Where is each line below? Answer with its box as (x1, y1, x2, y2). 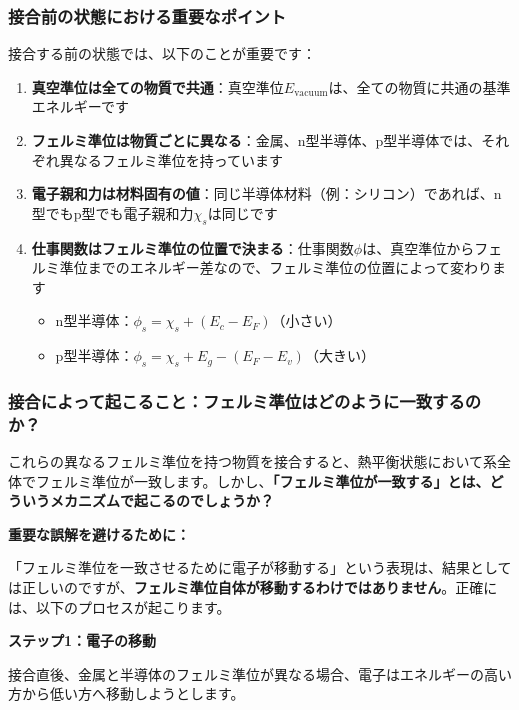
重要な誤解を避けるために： (8, 523, 190, 544)
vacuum (294, 88, 328, 99)
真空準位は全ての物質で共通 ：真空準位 (31, 76, 284, 97)
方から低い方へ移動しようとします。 (8, 683, 245, 704)
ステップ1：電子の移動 (8, 630, 157, 651)
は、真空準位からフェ (362, 237, 503, 258)
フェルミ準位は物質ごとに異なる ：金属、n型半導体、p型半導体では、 (31, 130, 482, 150)
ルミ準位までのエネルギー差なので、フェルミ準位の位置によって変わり (31, 257, 493, 278)
